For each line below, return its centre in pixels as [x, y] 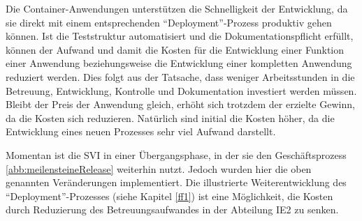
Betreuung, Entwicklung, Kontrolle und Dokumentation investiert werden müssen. [181, 90]
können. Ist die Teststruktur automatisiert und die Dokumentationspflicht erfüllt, [180, 36]
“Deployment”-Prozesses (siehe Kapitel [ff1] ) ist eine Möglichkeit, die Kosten [169, 196]
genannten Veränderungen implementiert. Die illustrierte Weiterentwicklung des [176, 182]
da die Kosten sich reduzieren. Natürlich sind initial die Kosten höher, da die [170, 117]
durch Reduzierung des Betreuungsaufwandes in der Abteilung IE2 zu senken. [172, 209]
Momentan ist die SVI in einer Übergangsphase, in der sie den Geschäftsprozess [176, 154]
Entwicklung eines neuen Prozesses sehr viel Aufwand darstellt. [141, 131]
